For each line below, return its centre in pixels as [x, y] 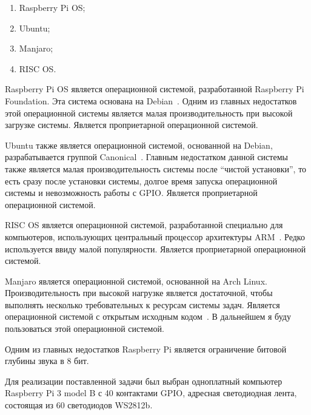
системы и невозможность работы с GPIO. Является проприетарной [131, 193]
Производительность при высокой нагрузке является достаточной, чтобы [139, 293]
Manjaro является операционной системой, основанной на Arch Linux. [136, 281]
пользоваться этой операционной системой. [85, 329]
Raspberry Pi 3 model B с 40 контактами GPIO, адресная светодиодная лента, [151, 393]
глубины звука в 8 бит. [47, 361]
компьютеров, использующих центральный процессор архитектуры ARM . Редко [155, 236]
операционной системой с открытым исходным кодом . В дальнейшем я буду [148, 316]
